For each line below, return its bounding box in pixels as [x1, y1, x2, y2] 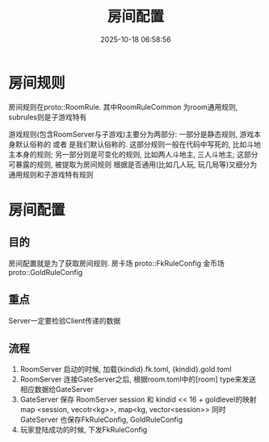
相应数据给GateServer [19, 385, 95, 394]
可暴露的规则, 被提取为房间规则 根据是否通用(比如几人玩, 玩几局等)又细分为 [8, 159, 258, 169]
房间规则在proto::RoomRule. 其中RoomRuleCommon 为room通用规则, [8, 102, 238, 111]
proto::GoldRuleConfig [8, 267, 83, 277]
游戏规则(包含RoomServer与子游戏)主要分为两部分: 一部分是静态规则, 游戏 [8, 129, 254, 139]
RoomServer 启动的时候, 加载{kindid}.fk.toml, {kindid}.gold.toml [19, 365, 232, 374]
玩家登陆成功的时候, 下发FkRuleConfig [19, 425, 148, 435]
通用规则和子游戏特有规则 [8, 169, 94, 179]
